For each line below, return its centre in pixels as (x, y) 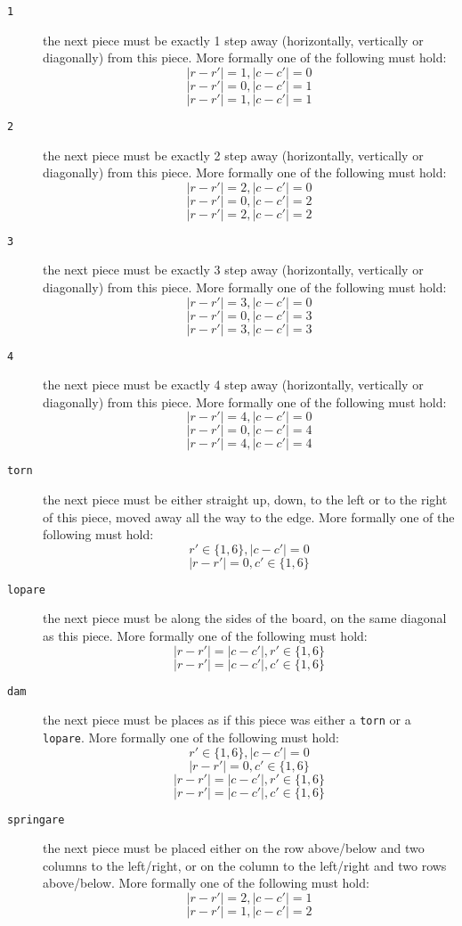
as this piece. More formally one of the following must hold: (205, 636)
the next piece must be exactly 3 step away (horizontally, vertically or (233, 270)
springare (36, 819)
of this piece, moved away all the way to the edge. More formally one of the (249, 516)
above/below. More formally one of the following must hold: (206, 883)
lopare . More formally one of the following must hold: (191, 737)
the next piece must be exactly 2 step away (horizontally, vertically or (233, 155)
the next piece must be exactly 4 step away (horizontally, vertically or (233, 385)
